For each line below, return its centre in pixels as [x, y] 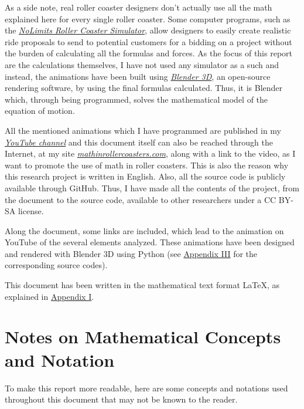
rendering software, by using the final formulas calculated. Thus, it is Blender [144, 88]
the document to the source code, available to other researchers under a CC [141, 199]
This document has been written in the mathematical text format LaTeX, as [142, 285]
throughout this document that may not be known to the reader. [121, 399]
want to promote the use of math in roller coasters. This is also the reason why [147, 165]
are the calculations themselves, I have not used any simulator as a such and [142, 64]
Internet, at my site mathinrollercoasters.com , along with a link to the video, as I [150, 153]
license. [31, 211]
